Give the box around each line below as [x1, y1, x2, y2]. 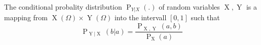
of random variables [159, 2, 220, 12]
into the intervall [114, 12, 167, 23]
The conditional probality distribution [4, 2, 122, 12]
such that [191, 12, 220, 23]
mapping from [4, 12, 48, 23]
